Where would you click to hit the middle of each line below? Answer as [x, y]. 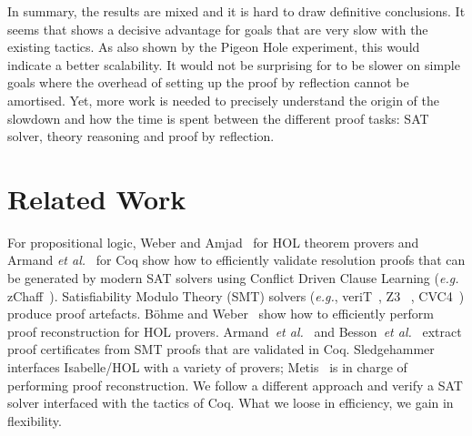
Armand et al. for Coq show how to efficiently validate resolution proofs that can [236, 260]
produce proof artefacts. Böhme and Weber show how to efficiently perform [221, 314]
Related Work [97, 198]
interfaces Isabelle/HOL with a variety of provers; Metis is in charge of [207, 367]
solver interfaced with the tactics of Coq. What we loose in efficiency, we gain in [231, 403]
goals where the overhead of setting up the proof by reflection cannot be [208, 82]
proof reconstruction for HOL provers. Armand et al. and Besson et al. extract [235, 331]
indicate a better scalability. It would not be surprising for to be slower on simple [234, 64]
